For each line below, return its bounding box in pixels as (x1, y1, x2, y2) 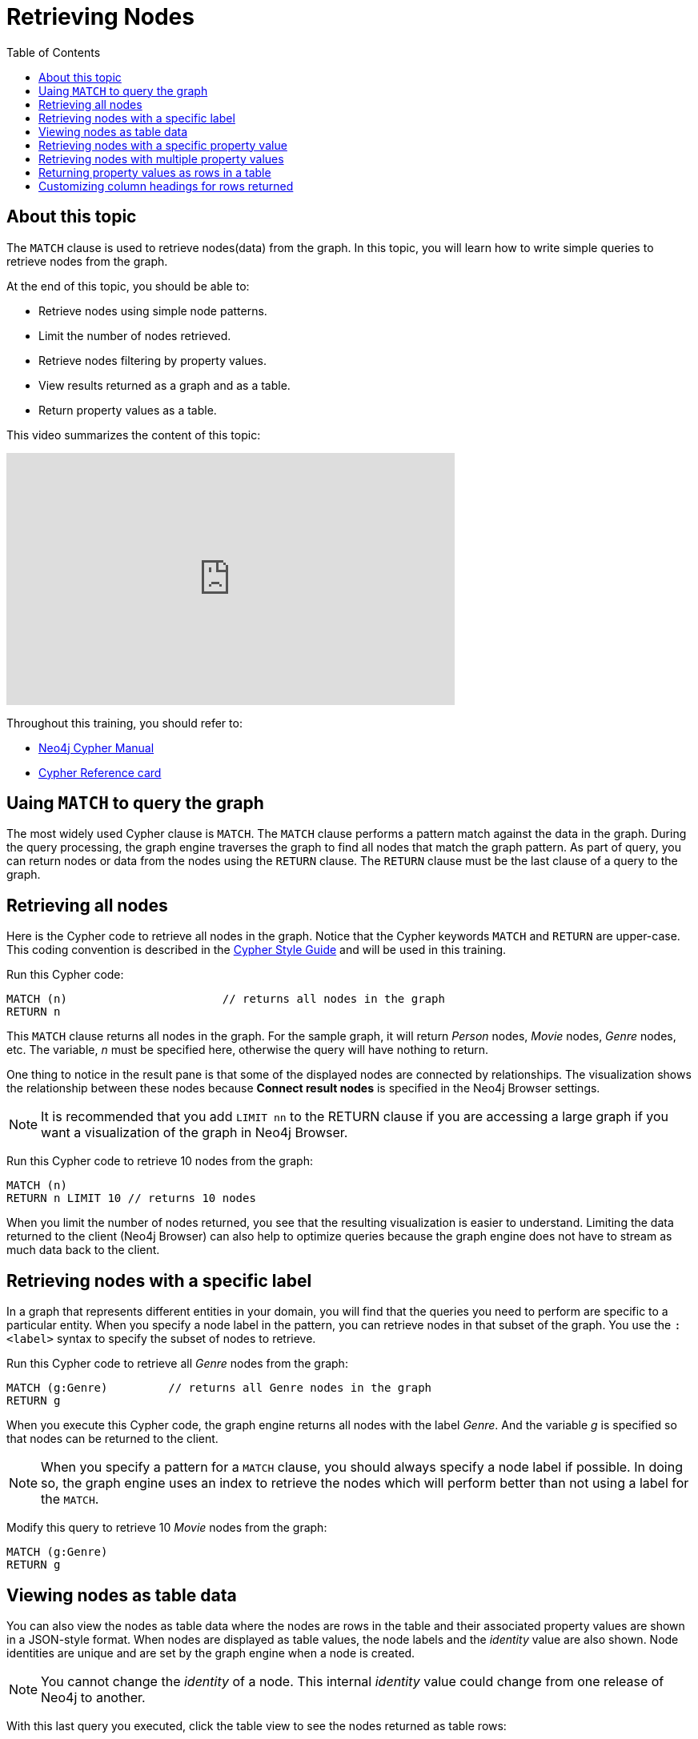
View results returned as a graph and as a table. (38, 378, 291, 392)
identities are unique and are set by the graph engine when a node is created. (6, 1645, 415, 1660)
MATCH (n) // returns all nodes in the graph (6, 992, 445, 1006)
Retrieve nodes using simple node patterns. (38, 303, 267, 318)
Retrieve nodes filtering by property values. (38, 353, 267, 367)
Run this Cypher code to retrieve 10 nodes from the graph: (6, 1154, 313, 1168)
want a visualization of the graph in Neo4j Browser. (41, 1124, 348, 1141)
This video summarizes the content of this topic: (6, 427, 261, 442)
